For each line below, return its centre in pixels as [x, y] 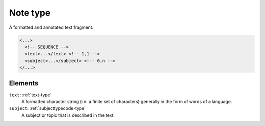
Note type [30, 13]
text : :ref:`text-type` [30, 95]
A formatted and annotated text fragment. [51, 27]
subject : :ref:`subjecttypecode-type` [47, 108]
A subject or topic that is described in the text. [68, 115]
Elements [24, 83]
